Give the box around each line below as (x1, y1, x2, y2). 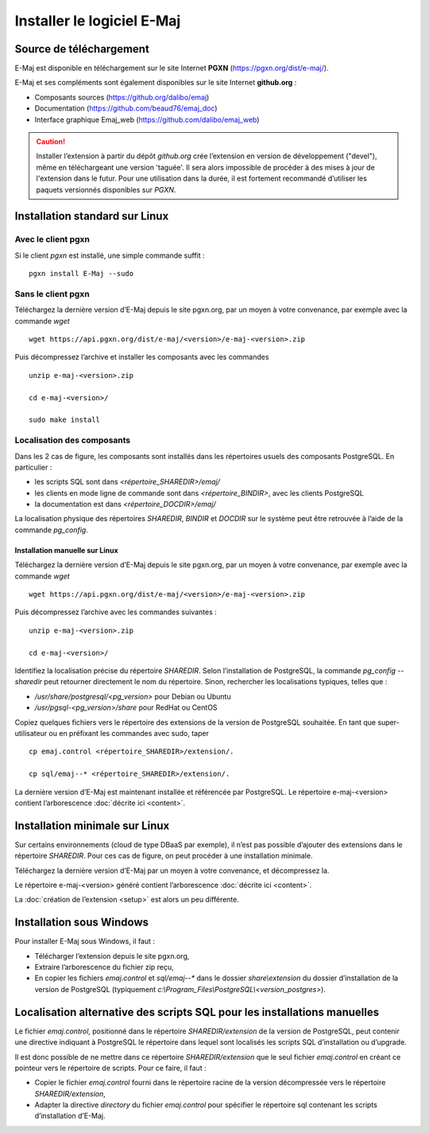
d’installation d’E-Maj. (34, 1111, 106, 1121)
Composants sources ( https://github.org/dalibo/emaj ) (34, 92, 210, 102)
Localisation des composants (14, 434, 131, 446)
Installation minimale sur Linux (14, 819, 170, 832)
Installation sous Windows (14, 916, 149, 929)
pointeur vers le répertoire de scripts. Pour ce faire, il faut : (14, 1063, 207, 1073)
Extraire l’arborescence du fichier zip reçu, (34, 963, 174, 972)
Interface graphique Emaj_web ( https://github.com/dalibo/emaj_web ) (34, 115, 260, 124)
